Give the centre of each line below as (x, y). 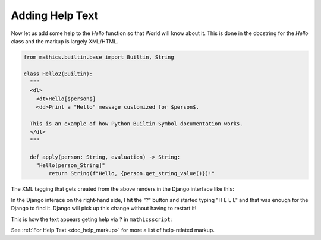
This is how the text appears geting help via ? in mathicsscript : (92, 219)
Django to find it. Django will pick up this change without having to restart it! (104, 209)
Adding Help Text (54, 15)
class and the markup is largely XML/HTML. (64, 41)
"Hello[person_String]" (70, 165)
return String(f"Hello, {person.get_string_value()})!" (132, 173)
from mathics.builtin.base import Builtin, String (99, 57)
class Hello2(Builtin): (58, 74)
